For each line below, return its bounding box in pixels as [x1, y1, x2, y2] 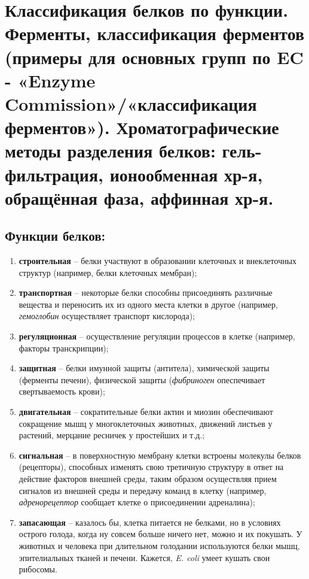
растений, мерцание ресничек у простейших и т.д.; [19, 429, 205, 441]
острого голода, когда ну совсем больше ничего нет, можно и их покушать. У [19, 528, 302, 540]
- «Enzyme [5, 68, 96, 92]
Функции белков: [5, 226, 106, 245]
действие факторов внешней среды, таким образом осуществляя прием [19, 472, 277, 484]
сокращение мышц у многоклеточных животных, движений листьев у [19, 417, 273, 429]
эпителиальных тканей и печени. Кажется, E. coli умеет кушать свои [19, 551, 270, 563]
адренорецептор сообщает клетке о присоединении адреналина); [19, 496, 255, 508]
